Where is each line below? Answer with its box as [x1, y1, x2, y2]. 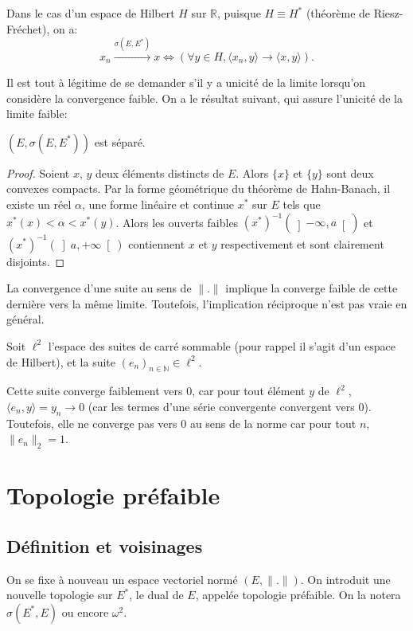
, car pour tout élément [192, 382, 306, 399]
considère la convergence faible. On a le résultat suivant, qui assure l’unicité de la [6, 89, 403, 106]
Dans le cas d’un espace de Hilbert [6, 5, 175, 21]
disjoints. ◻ [6, 253, 65, 269]
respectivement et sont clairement [220, 235, 384, 252]
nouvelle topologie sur [6, 586, 113, 603]
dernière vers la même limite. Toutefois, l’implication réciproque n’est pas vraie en [6, 295, 407, 312]
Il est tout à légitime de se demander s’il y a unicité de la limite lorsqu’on [6, 73, 366, 90]
